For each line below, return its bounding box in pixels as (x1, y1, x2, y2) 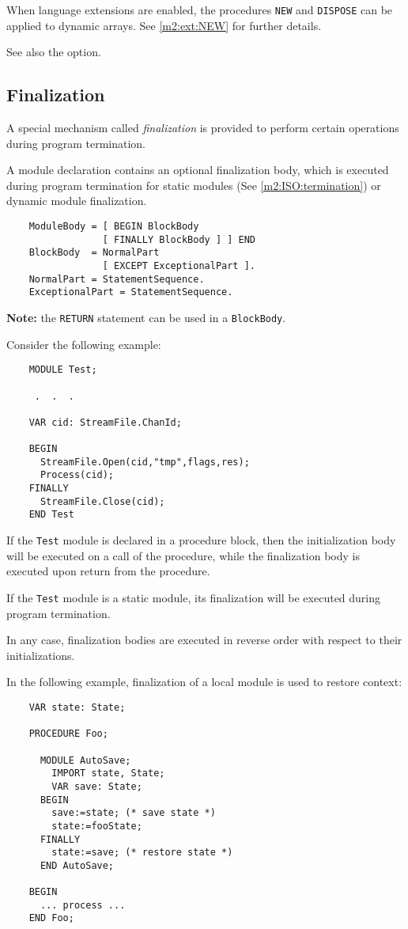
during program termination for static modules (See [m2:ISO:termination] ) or (6, 176, 381, 193)
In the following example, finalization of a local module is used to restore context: (6, 673, 402, 690)
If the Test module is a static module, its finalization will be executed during (6, 589, 381, 605)
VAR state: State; (28, 701, 126, 713)
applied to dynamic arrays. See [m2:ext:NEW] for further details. (6, 17, 322, 33)
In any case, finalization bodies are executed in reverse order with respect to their (6, 631, 402, 648)
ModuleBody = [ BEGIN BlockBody (28, 221, 199, 233)
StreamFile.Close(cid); (40, 495, 165, 507)
